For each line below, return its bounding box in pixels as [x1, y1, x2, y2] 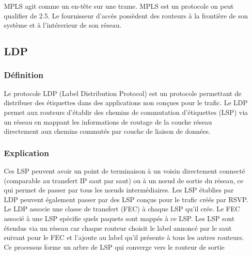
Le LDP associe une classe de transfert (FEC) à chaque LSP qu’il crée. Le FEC [4, 204, 240, 214]
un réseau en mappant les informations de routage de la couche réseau [4, 116, 212, 127]
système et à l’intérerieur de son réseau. [4, 20, 122, 30]
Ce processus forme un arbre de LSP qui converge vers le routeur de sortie [4, 241, 225, 252]
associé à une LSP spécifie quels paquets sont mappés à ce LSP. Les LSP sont [4, 213, 235, 223]
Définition [4, 69, 44, 81]
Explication [4, 146, 49, 159]
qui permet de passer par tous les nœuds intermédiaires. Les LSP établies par [4, 185, 234, 195]
